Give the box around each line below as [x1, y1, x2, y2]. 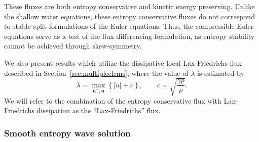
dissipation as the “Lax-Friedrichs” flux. [36, 105, 161, 116]
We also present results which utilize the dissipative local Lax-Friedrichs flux [4, 57, 242, 68]
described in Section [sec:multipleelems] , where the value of [4, 67, 189, 78]
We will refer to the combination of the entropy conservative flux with [4, 95, 221, 106]
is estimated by [197, 67, 244, 78]
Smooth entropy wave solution [4, 126, 131, 139]
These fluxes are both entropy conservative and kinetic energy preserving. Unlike [4, 1, 255, 11]
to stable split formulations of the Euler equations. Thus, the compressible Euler [4, 21, 254, 31]
